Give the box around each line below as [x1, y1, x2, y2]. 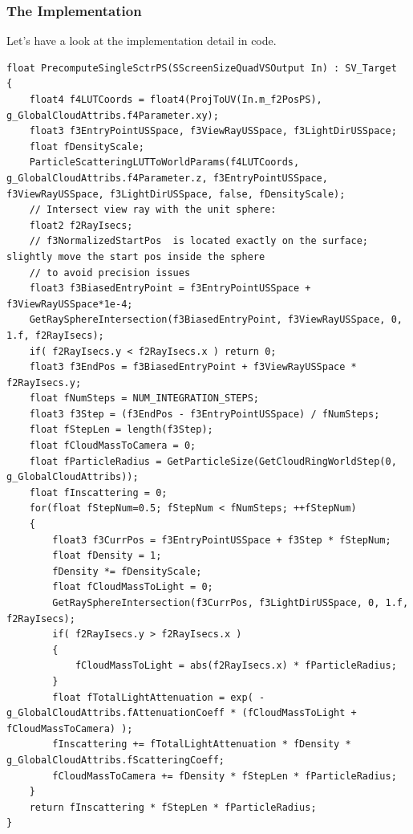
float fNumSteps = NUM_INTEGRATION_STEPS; [29, 393, 259, 405]
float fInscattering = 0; [29, 486, 168, 498]
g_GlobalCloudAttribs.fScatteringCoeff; [6, 754, 225, 766]
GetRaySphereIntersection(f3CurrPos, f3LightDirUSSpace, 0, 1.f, [52, 597, 409, 608]
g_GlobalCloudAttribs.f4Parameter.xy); [6, 109, 219, 121]
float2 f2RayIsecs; [29, 219, 133, 231]
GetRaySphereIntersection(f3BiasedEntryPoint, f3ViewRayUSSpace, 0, [29, 314, 403, 326]
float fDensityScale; [29, 140, 144, 153]
